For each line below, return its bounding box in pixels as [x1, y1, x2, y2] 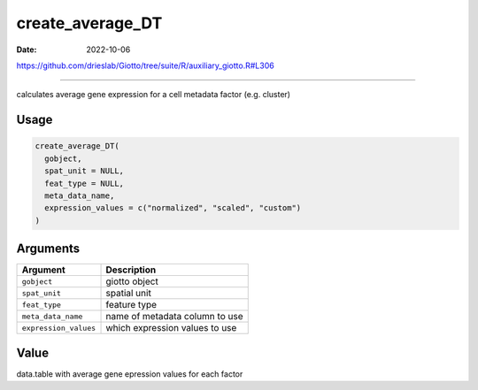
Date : [16, 44, 37, 55]
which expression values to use [105, 322, 237, 334]
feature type [105, 299, 158, 311]
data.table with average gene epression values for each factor [16, 368, 243, 379]
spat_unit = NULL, [44, 166, 124, 176]
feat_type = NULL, [44, 178, 124, 188]
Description [105, 264, 157, 276]
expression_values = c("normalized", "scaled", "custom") [44, 203, 302, 213]
